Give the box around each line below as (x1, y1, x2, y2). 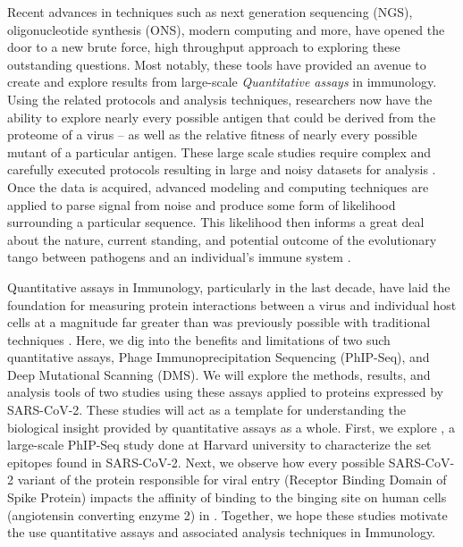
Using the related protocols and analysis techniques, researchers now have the (7, 89, 433, 108)
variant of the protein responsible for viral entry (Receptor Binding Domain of (17, 470, 447, 489)
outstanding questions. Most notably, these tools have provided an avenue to (7, 55, 426, 73)
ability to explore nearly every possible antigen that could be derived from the (7, 107, 436, 126)
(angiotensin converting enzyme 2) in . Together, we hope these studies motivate (7, 505, 448, 524)
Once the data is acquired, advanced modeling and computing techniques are (7, 177, 429, 196)
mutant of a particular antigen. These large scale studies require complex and (7, 142, 432, 161)
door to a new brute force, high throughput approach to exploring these (7, 38, 400, 56)
